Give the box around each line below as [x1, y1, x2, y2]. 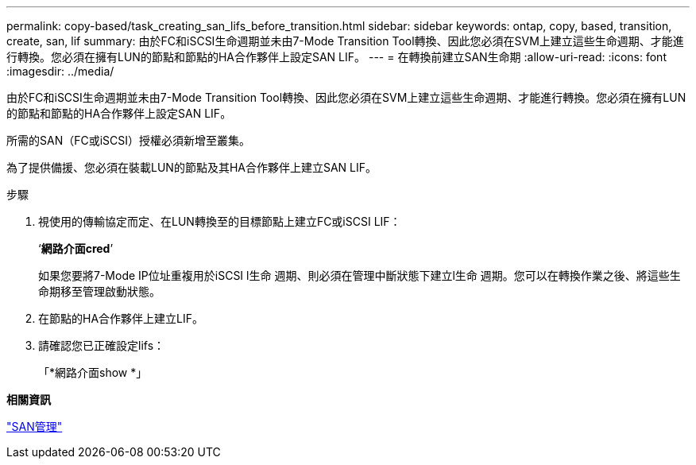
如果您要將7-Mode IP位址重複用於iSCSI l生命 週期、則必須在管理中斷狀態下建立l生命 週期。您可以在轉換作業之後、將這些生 [38, 269, 681, 282]
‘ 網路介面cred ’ [38, 242, 114, 255]
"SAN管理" [6, 420, 63, 433]
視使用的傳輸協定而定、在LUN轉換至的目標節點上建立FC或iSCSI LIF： [38, 215, 401, 228]
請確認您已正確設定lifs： [38, 339, 165, 352]
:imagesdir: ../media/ [6, 64, 114, 78]
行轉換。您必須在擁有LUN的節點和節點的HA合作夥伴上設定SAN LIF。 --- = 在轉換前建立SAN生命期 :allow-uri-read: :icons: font [6, 50, 667, 64]
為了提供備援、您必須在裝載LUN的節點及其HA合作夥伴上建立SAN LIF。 [6, 161, 377, 174]
